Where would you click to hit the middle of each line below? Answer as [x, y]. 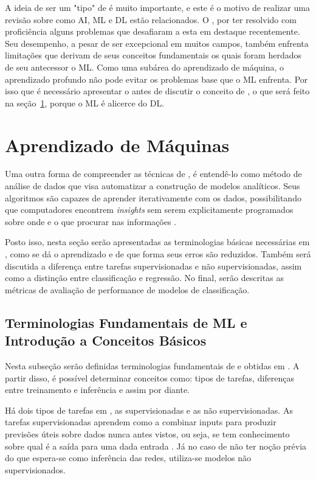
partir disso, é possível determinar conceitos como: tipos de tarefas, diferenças [150, 377]
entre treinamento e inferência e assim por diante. [98, 390]
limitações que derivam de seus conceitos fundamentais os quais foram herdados [153, 55]
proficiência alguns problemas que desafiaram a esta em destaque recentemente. [153, 31]
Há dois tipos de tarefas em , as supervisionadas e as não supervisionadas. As [149, 410]
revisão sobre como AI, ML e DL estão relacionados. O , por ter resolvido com [151, 19]
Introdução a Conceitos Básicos [106, 340]
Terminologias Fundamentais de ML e [126, 322]
